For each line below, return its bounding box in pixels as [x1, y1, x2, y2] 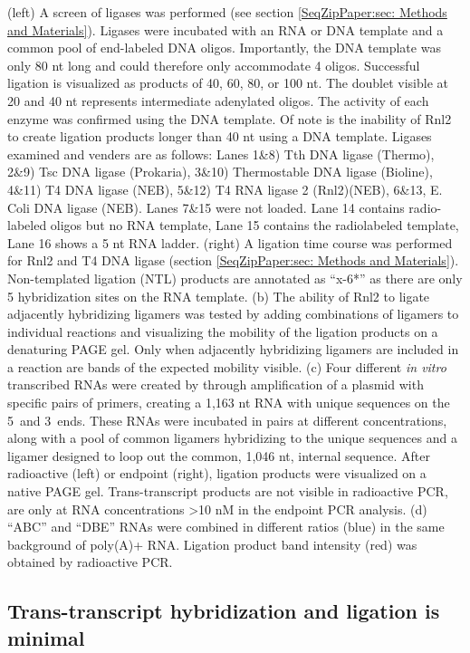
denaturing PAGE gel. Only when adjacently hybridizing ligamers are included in [7, 340, 459, 359]
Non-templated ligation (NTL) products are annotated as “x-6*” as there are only [7, 268, 463, 287]
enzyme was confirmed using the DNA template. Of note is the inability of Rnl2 [7, 109, 452, 128]
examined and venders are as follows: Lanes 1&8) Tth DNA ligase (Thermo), [7, 144, 435, 163]
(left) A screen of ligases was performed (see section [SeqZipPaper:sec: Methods [7, 3, 447, 21]
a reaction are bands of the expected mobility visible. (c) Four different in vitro [7, 357, 446, 376]
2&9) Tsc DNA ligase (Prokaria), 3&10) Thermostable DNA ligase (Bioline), [7, 162, 433, 181]
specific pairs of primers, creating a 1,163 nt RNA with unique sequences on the [7, 393, 450, 412]
